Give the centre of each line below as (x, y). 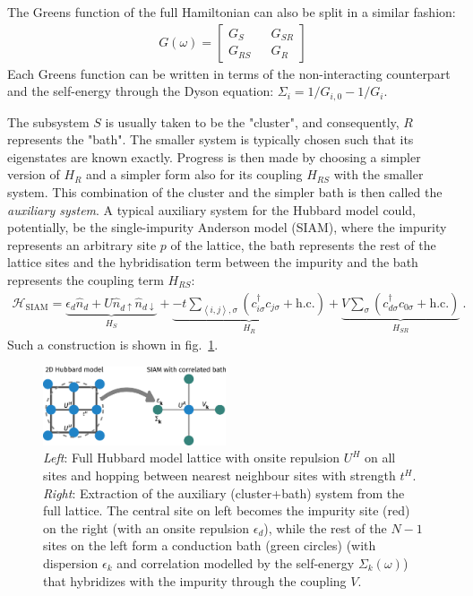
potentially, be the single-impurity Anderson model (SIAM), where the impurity (227, 227)
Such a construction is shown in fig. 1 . (113, 345)
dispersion (71, 563)
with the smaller (378, 174)
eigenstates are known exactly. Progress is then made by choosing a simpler (214, 156)
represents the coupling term (86, 280)
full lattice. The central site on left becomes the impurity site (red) (227, 510)
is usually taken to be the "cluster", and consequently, (252, 121)
